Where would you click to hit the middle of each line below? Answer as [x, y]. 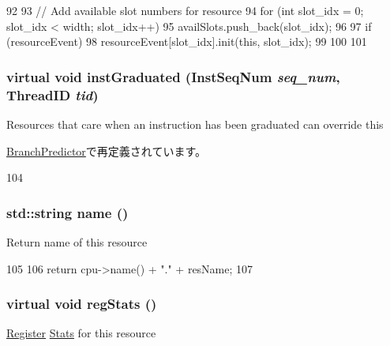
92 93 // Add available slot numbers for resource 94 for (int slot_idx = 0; [185, 10]
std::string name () [67, 212]
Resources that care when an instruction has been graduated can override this [195, 124]
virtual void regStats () [82, 304]
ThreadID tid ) [52, 94]
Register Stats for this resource [81, 333]
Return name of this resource [77, 241]
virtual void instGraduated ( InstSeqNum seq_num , [173, 76]
